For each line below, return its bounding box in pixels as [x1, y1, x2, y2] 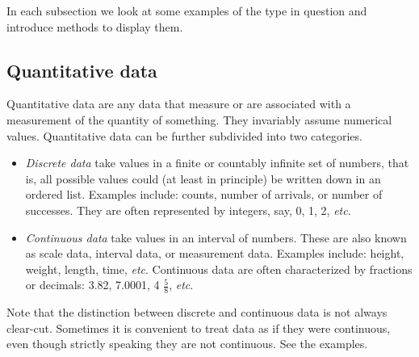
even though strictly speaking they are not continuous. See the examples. [6, 335, 368, 352]
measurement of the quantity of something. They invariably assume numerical [6, 111, 392, 128]
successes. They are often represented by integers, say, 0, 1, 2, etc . [25, 201, 351, 218]
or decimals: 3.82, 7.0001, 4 [25, 276, 160, 293]
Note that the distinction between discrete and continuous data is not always [6, 304, 388, 321]
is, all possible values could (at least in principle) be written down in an [25, 170, 381, 187]
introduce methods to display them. [6, 18, 183, 35]
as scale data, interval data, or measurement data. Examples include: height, [25, 245, 404, 262]
